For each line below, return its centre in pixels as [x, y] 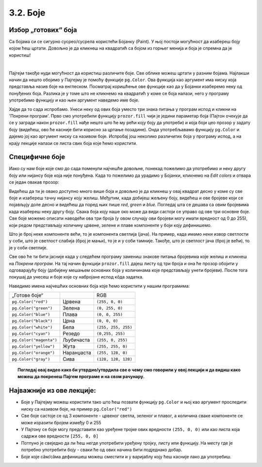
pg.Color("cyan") [31, 334]
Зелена [71, 308]
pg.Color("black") [32, 321]
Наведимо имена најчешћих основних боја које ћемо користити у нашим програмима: [99, 286]
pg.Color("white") [32, 327]
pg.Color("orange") [33, 353]
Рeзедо [71, 334]
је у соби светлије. [28, 247]
